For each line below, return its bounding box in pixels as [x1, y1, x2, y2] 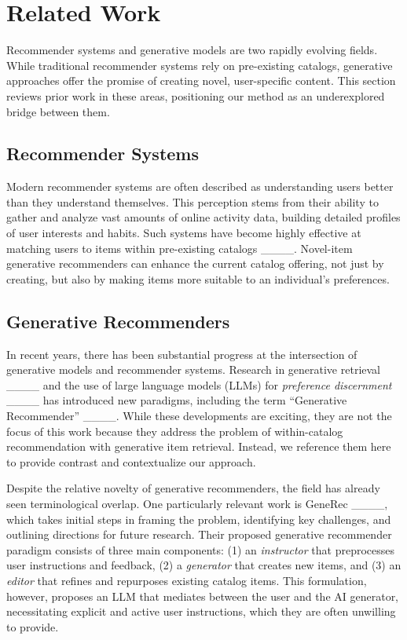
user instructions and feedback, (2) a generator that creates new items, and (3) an [6, 557, 401, 573]
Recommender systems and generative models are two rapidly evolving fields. [6, 42, 378, 58]
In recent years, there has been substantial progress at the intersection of [6, 346, 357, 362]
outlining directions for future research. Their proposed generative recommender [6, 526, 392, 543]
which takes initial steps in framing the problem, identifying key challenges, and [6, 510, 391, 527]
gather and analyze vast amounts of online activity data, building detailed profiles [6, 209, 401, 225]
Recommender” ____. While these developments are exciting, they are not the [6, 408, 392, 424]
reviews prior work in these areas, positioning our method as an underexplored [6, 87, 385, 104]
